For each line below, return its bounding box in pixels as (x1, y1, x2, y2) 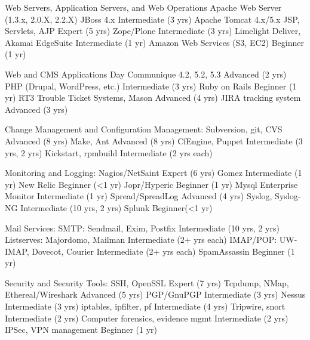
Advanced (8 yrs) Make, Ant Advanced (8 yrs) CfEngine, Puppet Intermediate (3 (5, 134, 303, 147)
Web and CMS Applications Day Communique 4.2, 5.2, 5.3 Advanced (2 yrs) (5, 67, 287, 80)
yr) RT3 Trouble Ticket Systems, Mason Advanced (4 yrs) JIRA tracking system (5, 91, 301, 104)
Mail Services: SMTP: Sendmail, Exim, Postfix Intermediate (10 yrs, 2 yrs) (5, 221, 280, 234)
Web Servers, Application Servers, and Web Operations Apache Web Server (5, 1, 282, 13)
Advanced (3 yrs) (5, 103, 68, 115)
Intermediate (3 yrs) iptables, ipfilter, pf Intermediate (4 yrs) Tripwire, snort (5, 300, 286, 313)
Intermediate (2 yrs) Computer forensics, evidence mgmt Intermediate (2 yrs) (5, 311, 288, 324)
